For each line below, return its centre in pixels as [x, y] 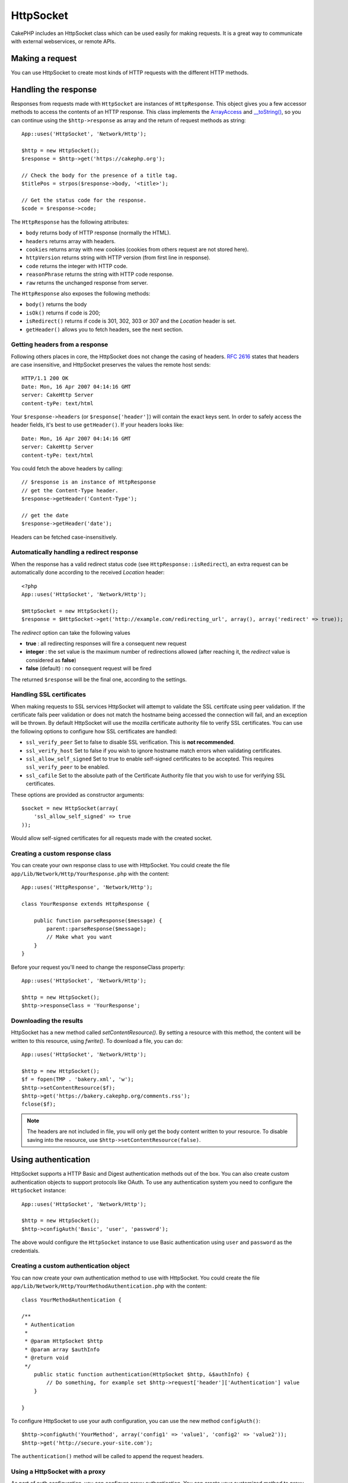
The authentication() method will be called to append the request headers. [107, 1456]
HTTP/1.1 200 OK [45, 378]
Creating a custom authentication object [70, 1266]
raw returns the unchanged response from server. [87, 282]
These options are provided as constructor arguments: [78, 794]
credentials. [25, 1250]
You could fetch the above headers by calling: [67, 468]
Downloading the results [47, 1020]
